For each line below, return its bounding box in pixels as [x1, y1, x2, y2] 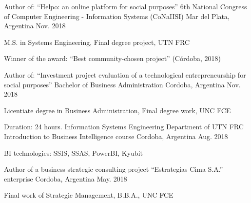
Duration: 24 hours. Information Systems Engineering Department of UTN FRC [4, 122, 244, 132]
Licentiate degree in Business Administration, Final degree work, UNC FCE [4, 105, 231, 115]
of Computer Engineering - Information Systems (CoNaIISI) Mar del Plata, [4, 11, 230, 21]
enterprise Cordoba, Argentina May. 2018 [4, 173, 127, 183]
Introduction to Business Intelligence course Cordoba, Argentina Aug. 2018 [4, 131, 228, 141]
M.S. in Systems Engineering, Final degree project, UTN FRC [4, 37, 190, 47]
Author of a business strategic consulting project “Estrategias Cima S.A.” [4, 164, 223, 174]
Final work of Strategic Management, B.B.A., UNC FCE [4, 190, 174, 200]
